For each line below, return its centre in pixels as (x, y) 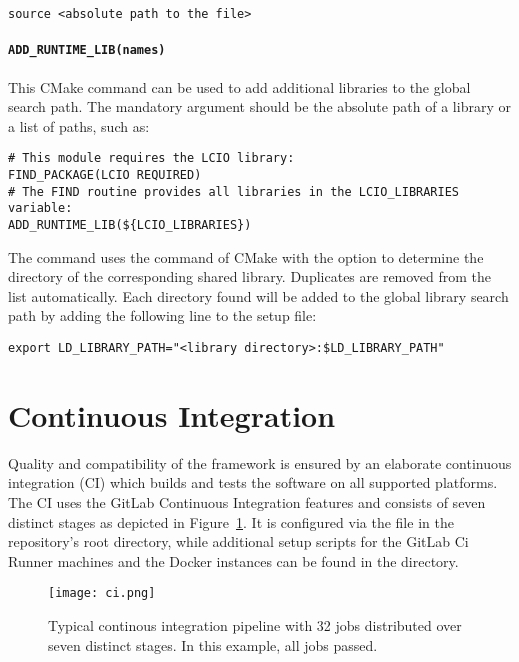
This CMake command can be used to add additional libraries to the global (239, 86)
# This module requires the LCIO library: (151, 158)
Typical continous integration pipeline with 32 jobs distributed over (255, 624)
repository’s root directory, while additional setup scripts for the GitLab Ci (238, 541)
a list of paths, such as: (79, 125)
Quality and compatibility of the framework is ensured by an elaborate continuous (260, 462)
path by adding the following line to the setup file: (162, 315)
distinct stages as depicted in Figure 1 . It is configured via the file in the (231, 521)
